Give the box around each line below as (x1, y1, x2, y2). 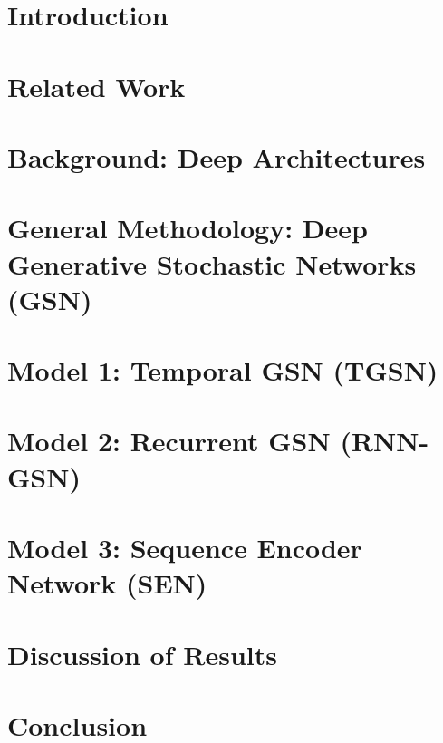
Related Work (7, 67, 186, 104)
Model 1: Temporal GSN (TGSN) (7, 352, 438, 389)
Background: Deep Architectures (7, 138, 426, 175)
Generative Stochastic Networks (7, 245, 417, 282)
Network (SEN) (7, 564, 207, 602)
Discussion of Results (7, 635, 277, 672)
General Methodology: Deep (7, 209, 368, 246)
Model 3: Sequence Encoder (7, 529, 362, 565)
